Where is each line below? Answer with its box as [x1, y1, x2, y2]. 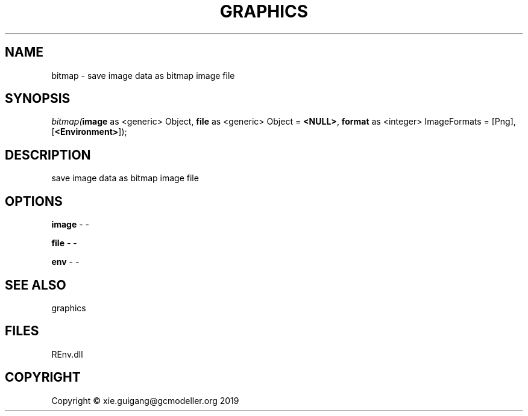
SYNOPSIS [5, 91, 71, 107]
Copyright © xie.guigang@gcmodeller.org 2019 [51, 395, 239, 406]
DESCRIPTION [5, 147, 91, 163]
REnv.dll [51, 349, 83, 359]
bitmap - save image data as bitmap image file [51, 70, 235, 81]
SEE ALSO [5, 277, 66, 293]
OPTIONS [5, 193, 63, 209]
